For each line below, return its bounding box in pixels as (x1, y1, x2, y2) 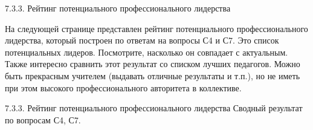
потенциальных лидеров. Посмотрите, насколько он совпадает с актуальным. (5, 45, 288, 58)
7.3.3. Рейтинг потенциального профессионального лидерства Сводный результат (5, 102, 303, 114)
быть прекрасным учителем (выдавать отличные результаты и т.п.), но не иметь (5, 69, 300, 82)
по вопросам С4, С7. (5, 113, 81, 126)
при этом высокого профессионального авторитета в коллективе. (5, 81, 242, 94)
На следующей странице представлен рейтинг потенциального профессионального (5, 22, 308, 34)
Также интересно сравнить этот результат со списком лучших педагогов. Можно (5, 57, 300, 70)
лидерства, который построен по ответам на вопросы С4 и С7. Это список (5, 34, 279, 47)
